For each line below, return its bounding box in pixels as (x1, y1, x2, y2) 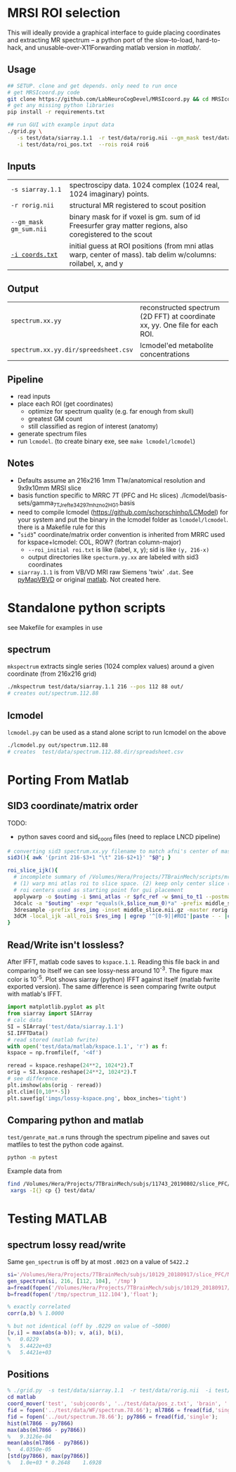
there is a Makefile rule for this (17, 523, 106, 531)
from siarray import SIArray (7, 1010, 93, 1018)
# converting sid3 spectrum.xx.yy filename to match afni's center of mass (7, 848, 234, 855)
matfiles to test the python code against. (7, 1140, 124, 1149)
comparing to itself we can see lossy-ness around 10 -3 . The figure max (7, 965, 213, 975)
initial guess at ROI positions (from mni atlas (69, 241, 214, 251)
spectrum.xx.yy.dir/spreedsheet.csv (11, 346, 133, 354)
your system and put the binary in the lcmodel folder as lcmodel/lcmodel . (17, 515, 228, 524)
